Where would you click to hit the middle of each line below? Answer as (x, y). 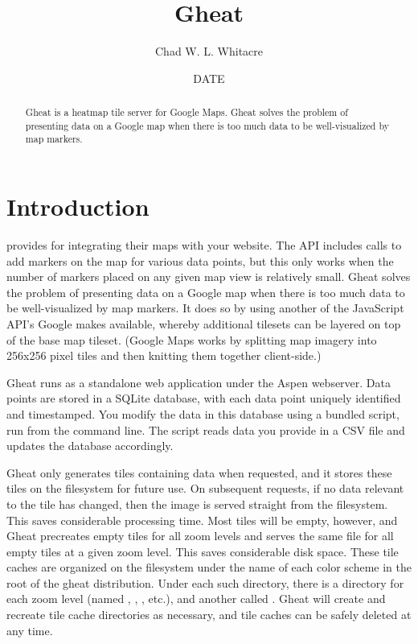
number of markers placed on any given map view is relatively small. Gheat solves (209, 277)
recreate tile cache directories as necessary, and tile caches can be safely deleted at (209, 615)
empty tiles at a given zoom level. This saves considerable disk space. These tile (203, 551)
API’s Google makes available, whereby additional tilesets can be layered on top (204, 323)
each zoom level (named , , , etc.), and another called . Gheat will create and (196, 599)
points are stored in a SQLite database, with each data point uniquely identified (204, 398)
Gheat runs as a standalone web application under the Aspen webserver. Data (199, 382)
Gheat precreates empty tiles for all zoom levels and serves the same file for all (200, 536)
